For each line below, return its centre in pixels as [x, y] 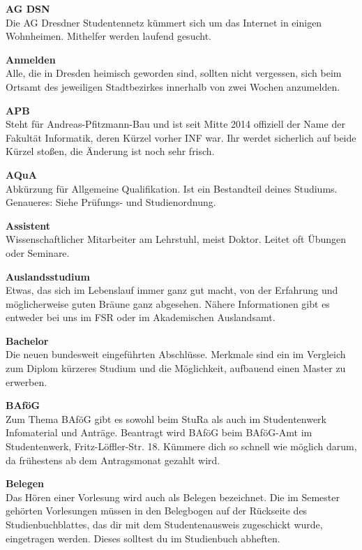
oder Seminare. [38, 252]
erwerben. [27, 381]
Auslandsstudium [48, 276]
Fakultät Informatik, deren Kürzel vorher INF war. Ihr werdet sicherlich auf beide [181, 137]
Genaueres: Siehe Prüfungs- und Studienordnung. [111, 202]
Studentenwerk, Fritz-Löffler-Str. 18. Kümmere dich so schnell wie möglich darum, [181, 446]
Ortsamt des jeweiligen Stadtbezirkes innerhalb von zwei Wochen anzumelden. [173, 86]
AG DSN [28, 8]
